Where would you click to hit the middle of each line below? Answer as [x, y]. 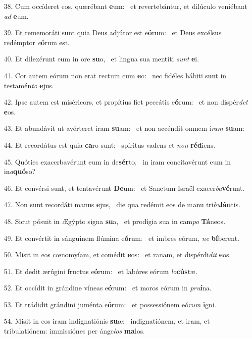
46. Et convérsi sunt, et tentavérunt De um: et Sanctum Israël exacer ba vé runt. [124, 188]
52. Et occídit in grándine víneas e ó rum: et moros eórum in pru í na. [108, 288]
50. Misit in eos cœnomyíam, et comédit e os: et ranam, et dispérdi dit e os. [118, 254]
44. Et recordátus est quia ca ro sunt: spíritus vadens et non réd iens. [110, 144]
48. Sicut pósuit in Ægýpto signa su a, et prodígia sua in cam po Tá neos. [115, 221]
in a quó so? [20, 171]
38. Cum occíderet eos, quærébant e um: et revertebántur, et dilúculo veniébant [126, 6]
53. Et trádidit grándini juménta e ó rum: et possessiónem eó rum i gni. [110, 304]
